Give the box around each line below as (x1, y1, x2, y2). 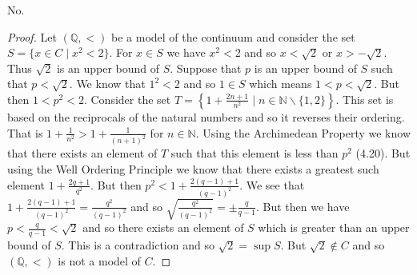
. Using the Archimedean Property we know (195, 124, 411, 141)
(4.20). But (355, 145, 411, 161)
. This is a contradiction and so (61, 237, 215, 253)
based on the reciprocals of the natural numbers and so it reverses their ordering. (7, 108, 405, 125)
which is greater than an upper (258, 219, 410, 236)
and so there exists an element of (82, 219, 244, 236)
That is (7, 124, 43, 141)
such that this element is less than (170, 145, 339, 161)
